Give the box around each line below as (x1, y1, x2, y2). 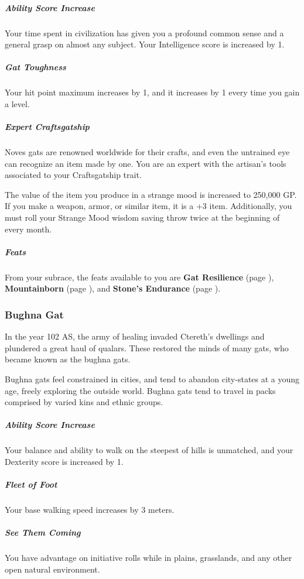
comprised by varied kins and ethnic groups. (5, 396, 163, 408)
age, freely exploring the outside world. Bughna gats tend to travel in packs (5, 384, 276, 396)
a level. (5, 97, 30, 109)
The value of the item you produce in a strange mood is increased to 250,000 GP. (5, 188, 297, 200)
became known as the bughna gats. (5, 353, 131, 365)
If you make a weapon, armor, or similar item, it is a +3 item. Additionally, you (5, 200, 292, 212)
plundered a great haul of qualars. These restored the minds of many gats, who (5, 341, 289, 354)
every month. (5, 222, 52, 235)
